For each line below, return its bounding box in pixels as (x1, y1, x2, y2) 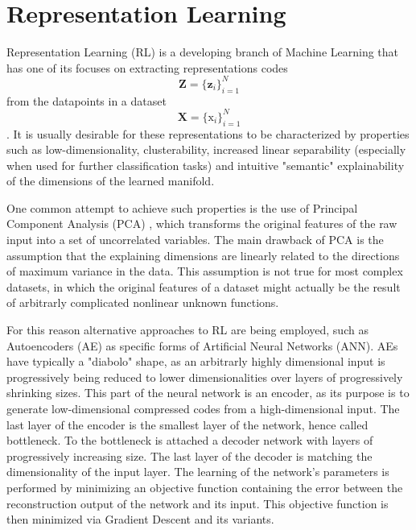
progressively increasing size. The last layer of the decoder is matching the (6, 447, 373, 464)
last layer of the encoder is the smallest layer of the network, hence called (6, 416, 369, 433)
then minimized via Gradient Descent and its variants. (6, 511, 274, 528)
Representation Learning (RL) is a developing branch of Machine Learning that (6, 43, 399, 60)
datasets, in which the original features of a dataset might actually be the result (6, 278, 401, 295)
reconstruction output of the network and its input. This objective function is (6, 495, 389, 511)
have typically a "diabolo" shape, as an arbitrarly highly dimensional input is (6, 353, 385, 370)
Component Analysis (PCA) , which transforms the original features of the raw (6, 215, 397, 232)
